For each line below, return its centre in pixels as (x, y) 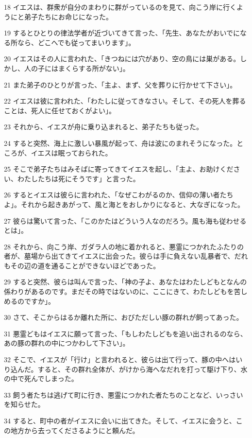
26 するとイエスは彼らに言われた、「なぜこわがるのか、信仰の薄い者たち (119, 195)
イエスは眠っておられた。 (71, 152)
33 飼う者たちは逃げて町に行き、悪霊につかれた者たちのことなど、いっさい (124, 394)
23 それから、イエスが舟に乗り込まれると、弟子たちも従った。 (103, 127)
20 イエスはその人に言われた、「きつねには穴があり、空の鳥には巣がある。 (122, 59)
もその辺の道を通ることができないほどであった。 (82, 265)
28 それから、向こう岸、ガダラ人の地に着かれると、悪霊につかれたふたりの (124, 246)
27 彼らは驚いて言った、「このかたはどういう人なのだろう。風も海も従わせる (125, 220)
